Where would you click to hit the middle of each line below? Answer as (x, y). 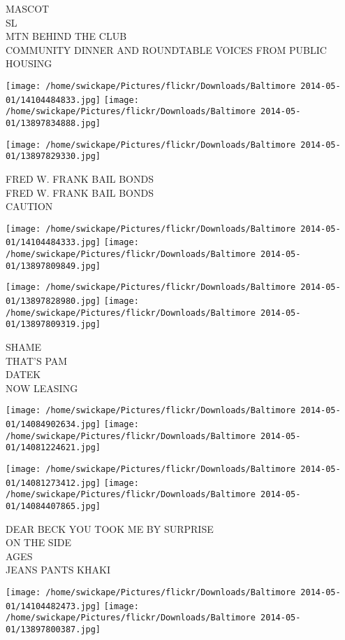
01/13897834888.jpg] (53, 123)
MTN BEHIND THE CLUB (66, 36)
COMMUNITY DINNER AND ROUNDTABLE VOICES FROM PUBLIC (166, 49)
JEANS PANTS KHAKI (58, 570)
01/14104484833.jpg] (53, 100)
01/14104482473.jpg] (53, 606)
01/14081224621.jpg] (53, 448)
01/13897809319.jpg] (53, 325)
